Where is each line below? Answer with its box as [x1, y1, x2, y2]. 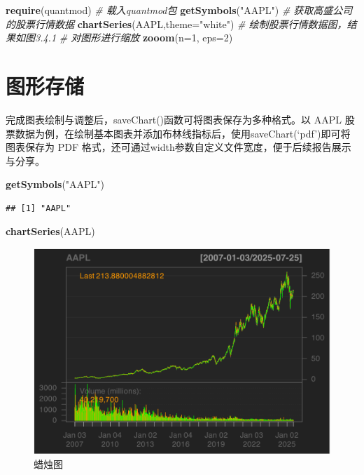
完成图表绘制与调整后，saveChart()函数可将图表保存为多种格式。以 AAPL [6, 112, 342, 126]
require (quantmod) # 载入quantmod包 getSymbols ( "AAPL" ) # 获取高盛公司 [6, 3, 353, 17]
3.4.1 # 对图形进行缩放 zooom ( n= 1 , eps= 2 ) [34, 30, 233, 45]
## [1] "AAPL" [6, 203, 71, 213]
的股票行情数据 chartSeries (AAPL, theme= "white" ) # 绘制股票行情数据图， [6, 16, 347, 31]
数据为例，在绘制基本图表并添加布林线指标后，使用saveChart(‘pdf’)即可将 [15, 126, 351, 140]
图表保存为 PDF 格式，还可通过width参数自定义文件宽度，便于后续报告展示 [6, 140, 351, 154]
